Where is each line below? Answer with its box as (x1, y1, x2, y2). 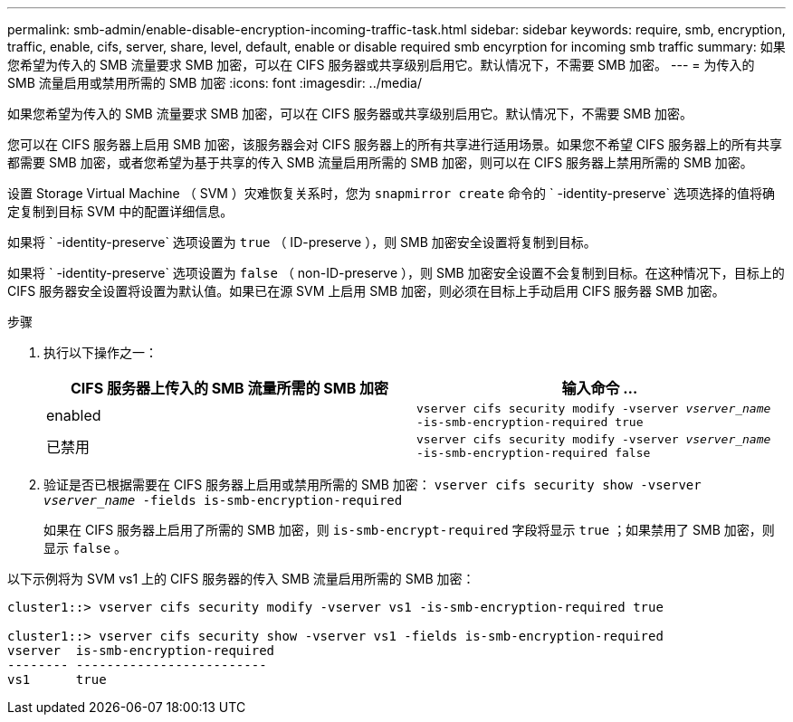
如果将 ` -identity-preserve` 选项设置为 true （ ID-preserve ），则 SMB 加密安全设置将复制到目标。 (7, 234, 597, 250)
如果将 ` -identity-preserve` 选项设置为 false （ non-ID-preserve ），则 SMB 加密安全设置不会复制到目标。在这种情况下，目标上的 (7, 265, 785, 280)
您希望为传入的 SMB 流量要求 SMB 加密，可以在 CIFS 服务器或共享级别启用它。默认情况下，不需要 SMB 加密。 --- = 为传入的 (7, 57, 755, 72)
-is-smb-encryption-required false (416, 446, 651, 460)
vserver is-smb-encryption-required (7, 643, 275, 658)
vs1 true (7, 672, 107, 687)
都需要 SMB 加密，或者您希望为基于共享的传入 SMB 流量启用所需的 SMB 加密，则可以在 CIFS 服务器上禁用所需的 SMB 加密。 (7, 155, 753, 170)
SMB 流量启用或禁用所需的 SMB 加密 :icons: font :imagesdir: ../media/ (7, 75, 423, 90)
